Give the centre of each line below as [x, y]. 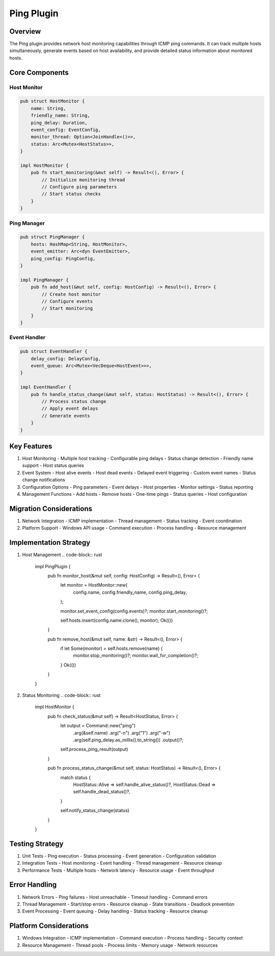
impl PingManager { [44, 280]
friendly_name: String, [60, 116]
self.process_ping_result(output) [94, 749]
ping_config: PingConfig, [63, 258]
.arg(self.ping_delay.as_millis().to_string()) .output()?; [128, 740]
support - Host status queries [53, 466]
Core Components [39, 72]
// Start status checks [71, 194]
